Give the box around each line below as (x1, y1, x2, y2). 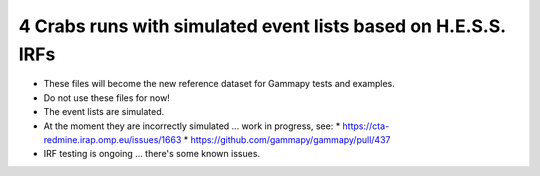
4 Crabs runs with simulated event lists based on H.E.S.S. (18, 15, 506, 37)
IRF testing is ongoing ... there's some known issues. (43, 148, 260, 160)
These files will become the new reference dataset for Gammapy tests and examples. (43, 78, 395, 90)
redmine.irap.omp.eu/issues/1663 (43, 133, 182, 145)
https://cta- (342, 120, 390, 132)
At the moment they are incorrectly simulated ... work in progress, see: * (43, 120, 341, 132)
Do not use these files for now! (43, 91, 170, 104)
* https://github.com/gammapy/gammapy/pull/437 (183, 133, 391, 145)
